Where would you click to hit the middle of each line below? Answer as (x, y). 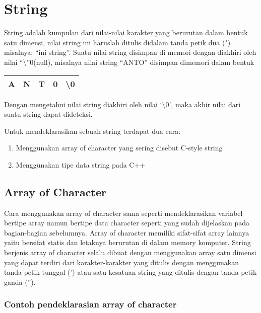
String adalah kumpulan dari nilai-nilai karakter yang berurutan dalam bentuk (126, 32)
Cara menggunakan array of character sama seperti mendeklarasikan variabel (123, 213)
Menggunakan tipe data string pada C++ (81, 164)
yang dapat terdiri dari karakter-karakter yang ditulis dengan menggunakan (121, 262)
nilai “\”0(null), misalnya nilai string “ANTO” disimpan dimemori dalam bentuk (129, 62)
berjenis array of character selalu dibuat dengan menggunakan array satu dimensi (130, 252)
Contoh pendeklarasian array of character (90, 304)
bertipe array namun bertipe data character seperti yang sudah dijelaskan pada (127, 223)
